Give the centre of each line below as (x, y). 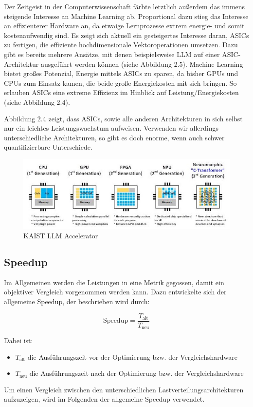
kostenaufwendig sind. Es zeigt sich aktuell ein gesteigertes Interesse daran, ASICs (126, 35)
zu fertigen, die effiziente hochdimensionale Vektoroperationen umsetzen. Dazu (121, 45)
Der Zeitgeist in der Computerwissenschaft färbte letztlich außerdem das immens (125, 6)
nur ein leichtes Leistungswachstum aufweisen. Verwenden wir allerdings (111, 128)
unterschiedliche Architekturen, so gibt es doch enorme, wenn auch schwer (114, 137)
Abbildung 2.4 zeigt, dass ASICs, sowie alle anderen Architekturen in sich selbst (123, 118)
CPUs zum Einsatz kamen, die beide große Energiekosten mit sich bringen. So (120, 83)
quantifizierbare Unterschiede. (48, 147)
